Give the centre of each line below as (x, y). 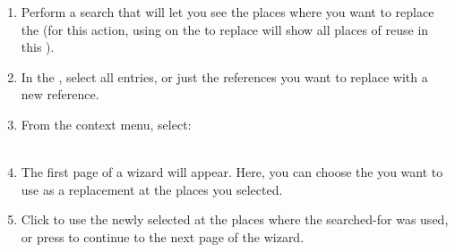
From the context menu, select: (106, 124)
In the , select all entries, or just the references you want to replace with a (224, 76)
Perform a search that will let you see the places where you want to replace (227, 12)
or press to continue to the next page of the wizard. (163, 236)
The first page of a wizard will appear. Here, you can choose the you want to (232, 172)
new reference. (60, 94)
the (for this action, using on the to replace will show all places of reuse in (225, 29)
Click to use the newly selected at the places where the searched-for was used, (235, 219)
